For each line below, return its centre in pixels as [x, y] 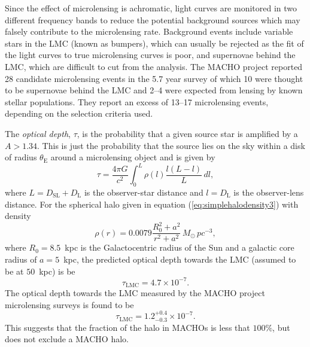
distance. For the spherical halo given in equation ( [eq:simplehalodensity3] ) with [152, 204]
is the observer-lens [269, 192]
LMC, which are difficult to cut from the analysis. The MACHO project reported [154, 66]
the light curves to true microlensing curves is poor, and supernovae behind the [150, 55]
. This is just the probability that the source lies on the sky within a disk [171, 145]
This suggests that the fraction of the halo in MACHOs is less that [127, 327]
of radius [21, 157]
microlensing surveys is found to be [69, 304]
